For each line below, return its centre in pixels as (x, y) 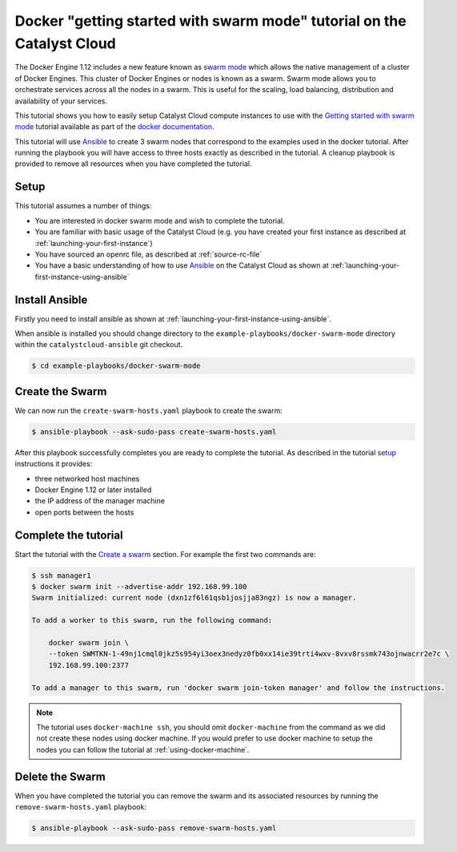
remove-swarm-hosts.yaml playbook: (81, 807)
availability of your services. (61, 101)
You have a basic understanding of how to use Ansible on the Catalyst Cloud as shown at (182, 265)
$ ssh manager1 (61, 575)
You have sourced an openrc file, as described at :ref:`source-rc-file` (148, 254)
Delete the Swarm (60, 776)
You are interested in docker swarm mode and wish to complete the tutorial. (160, 220)
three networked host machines (87, 478)
